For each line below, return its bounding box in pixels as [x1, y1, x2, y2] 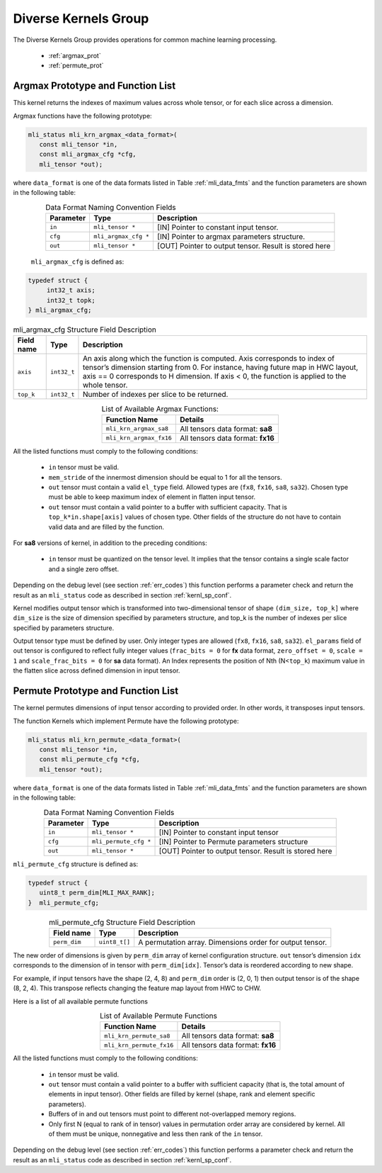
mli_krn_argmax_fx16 [105, 434, 173, 442]
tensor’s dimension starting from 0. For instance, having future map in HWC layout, [82, 362, 359, 372]
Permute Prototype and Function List [13, 685, 179, 697]
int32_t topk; [46, 296, 95, 304]
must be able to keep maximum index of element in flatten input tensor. [48, 493, 256, 501]
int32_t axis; [46, 286, 95, 294]
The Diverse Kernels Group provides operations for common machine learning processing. [13, 35, 277, 44]
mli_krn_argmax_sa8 [105, 425, 169, 432]
